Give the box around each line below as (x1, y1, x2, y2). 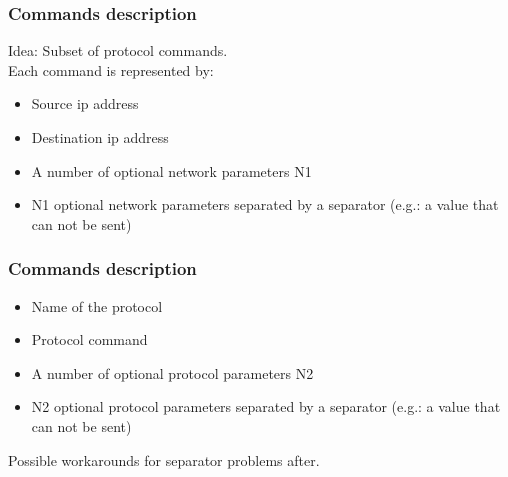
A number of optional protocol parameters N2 (31, 362, 314, 383)
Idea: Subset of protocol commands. (8, 40, 228, 61)
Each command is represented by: (8, 59, 214, 80)
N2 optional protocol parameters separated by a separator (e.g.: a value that (31, 396, 501, 417)
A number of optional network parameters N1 (31, 160, 312, 181)
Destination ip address (31, 127, 169, 147)
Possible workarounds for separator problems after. (8, 449, 320, 470)
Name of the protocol (31, 295, 163, 316)
